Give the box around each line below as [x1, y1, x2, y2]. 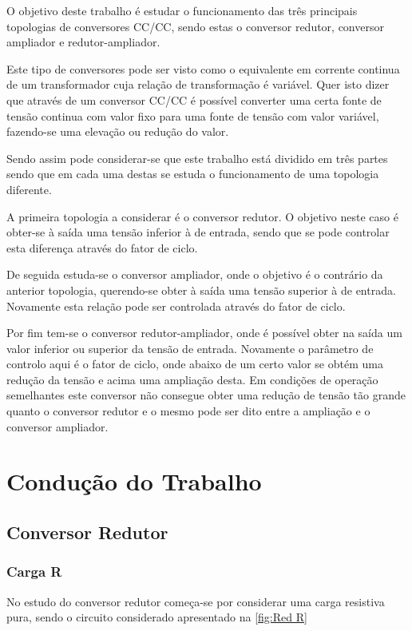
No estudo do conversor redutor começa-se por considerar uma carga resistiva [6, 593, 385, 609]
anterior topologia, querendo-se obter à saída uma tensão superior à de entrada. [6, 281, 396, 298]
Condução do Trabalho [6, 465, 262, 498]
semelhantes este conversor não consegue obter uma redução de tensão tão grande [6, 387, 406, 403]
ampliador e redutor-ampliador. [6, 34, 160, 50]
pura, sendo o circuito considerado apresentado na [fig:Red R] [6, 609, 307, 625]
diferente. [6, 181, 52, 197]
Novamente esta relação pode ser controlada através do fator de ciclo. [6, 297, 346, 314]
